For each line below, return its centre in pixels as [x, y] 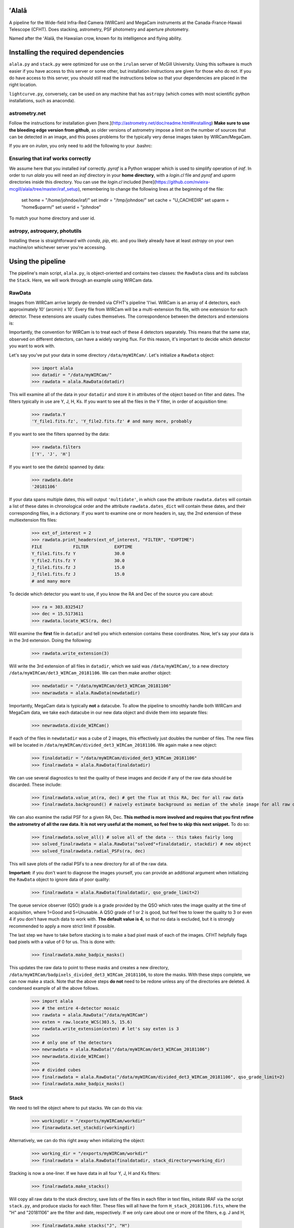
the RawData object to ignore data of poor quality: [60, 880]
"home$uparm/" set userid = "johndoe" [61, 207]
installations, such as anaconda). [42, 101]
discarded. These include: [35, 785]
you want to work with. [32, 346]
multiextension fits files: [33, 520]
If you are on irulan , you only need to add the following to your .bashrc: [81, 146]
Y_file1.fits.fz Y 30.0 [78, 554]
